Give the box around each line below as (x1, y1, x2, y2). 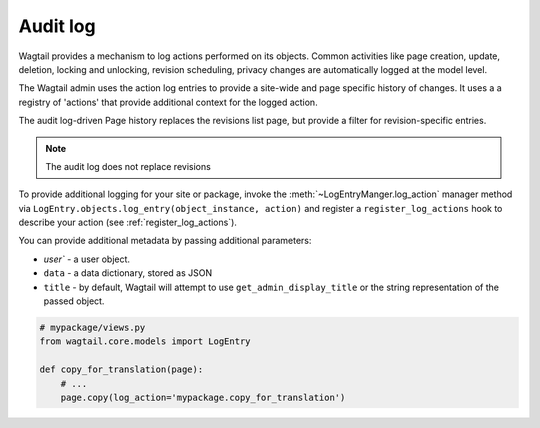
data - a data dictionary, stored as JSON (43, 267, 213, 279)
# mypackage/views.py (39, 322, 146, 333)
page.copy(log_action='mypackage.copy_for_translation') (60, 391, 346, 403)
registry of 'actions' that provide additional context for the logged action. (18, 96, 319, 108)
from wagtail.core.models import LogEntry (39, 336, 251, 347)
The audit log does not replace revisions (45, 160, 212, 172)
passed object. (43, 295, 105, 307)
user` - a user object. (43, 253, 130, 265)
